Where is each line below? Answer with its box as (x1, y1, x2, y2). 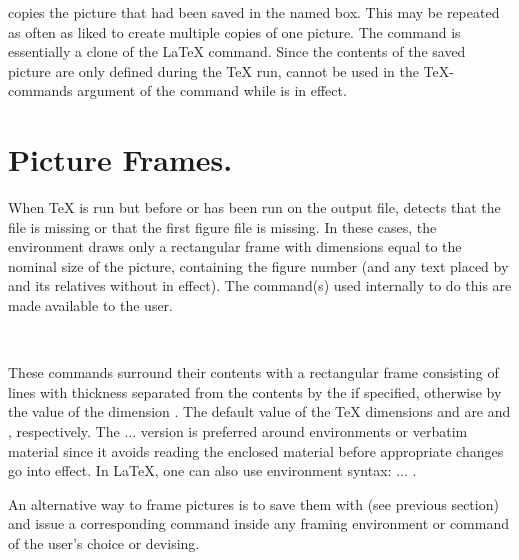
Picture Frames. (8, 139, 233, 180)
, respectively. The (8, 421, 120, 442)
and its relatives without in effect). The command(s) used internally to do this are (8, 275, 512, 296)
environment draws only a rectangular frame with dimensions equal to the (8, 236, 462, 257)
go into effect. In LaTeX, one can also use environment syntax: (8, 460, 392, 481)
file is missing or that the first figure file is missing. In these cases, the (8, 216, 437, 237)
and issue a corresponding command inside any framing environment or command (8, 513, 510, 534)
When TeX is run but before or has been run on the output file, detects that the (8, 197, 501, 218)
